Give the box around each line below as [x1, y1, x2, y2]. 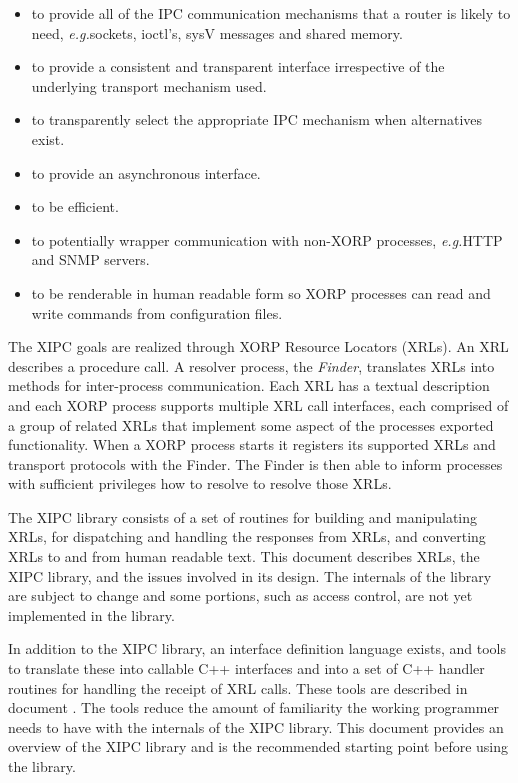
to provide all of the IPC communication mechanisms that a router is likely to [31, 3, 511, 23]
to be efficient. [31, 196, 119, 217]
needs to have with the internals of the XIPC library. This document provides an [8, 716, 504, 737]
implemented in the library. [8, 604, 175, 625]
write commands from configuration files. [31, 302, 283, 323]
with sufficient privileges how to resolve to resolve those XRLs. [8, 473, 392, 494]
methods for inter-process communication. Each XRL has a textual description [8, 375, 490, 396]
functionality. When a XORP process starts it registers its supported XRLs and [8, 434, 496, 455]
